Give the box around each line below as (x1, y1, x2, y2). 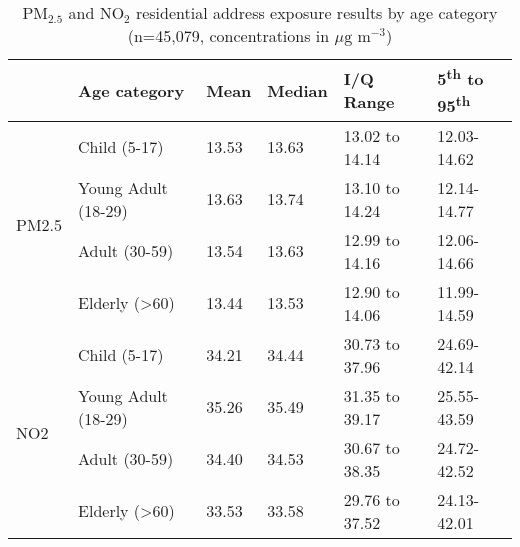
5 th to (437, 64, 484, 91)
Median (267, 78, 328, 102)
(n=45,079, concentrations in (127, 24, 330, 47)
